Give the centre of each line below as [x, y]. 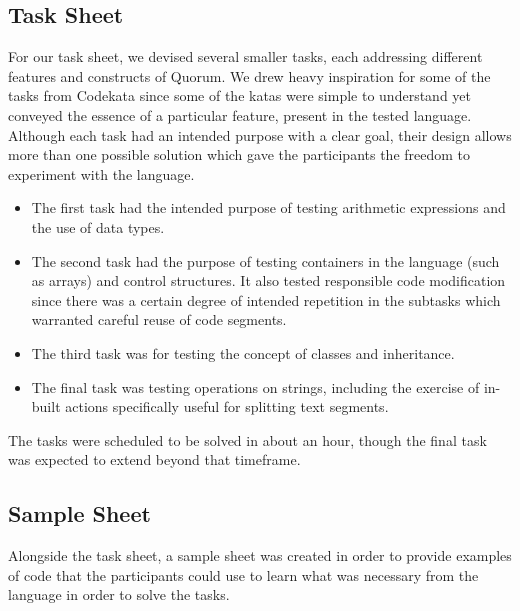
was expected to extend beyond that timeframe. [154, 459]
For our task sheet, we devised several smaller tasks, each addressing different [245, 56]
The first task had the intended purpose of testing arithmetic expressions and [268, 207]
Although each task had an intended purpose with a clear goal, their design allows [260, 134]
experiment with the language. [101, 173]
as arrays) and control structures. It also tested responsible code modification [268, 280]
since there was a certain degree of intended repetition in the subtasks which [266, 299]
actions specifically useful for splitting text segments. [227, 406]
